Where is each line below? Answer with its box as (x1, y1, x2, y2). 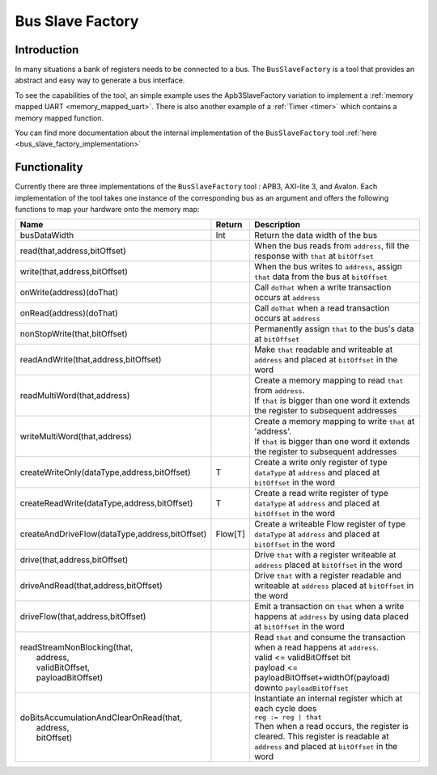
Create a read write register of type (253, 488, 388, 499)
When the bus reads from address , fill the (253, 240, 409, 252)
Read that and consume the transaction (253, 632, 406, 643)
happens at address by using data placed (253, 611, 409, 622)
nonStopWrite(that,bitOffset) (19, 328, 129, 340)
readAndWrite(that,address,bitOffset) (19, 354, 162, 366)
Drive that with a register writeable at (253, 549, 397, 561)
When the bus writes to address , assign (253, 261, 402, 273)
